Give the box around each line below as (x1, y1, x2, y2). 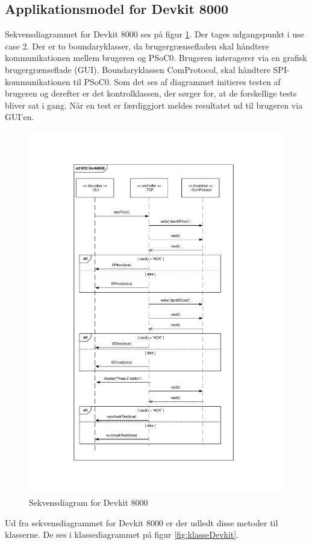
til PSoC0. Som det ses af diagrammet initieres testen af (73, 75, 281, 88)
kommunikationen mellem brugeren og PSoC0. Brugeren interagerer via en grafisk (5, 51, 307, 64)
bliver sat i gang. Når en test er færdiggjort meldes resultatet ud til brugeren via (5, 98, 303, 111)
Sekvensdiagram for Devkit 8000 (29, 496, 148, 509)
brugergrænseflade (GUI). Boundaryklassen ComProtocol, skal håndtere (5, 63, 270, 75)
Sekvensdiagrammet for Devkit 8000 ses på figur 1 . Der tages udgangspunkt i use (5, 28, 304, 40)
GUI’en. (5, 110, 34, 123)
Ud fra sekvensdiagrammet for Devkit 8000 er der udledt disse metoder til (5, 516, 278, 529)
